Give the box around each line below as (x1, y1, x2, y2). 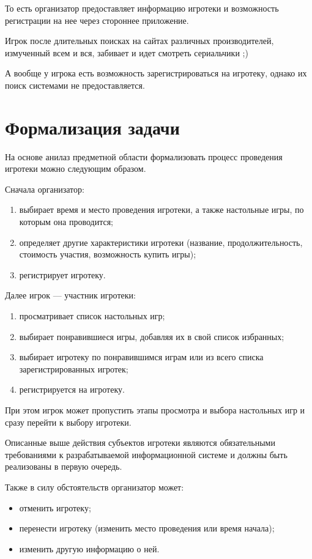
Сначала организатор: (5, 182, 84, 195)
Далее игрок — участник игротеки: (5, 289, 136, 302)
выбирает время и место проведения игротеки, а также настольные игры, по (19, 203, 304, 216)
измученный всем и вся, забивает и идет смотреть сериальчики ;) (5, 46, 248, 59)
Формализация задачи (5, 114, 180, 139)
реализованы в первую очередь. (5, 460, 122, 473)
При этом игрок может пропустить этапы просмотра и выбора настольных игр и (5, 404, 305, 416)
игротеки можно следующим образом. (5, 162, 146, 175)
